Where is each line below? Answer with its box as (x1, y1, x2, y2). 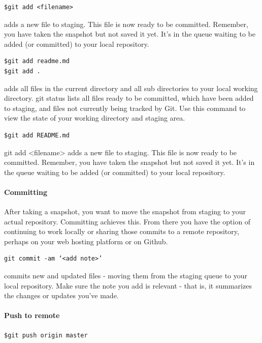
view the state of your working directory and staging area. (4, 112, 185, 123)
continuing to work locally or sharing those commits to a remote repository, (4, 226, 239, 237)
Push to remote (4, 310, 60, 321)
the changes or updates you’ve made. (4, 290, 119, 301)
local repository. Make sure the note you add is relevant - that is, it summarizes (4, 280, 252, 291)
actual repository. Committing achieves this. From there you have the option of (4, 216, 251, 226)
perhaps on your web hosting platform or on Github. (4, 236, 168, 246)
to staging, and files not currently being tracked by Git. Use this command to (4, 102, 246, 113)
